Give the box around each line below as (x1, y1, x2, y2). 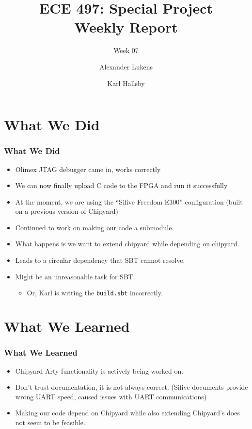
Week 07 (113, 45, 139, 55)
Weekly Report (74, 17, 178, 37)
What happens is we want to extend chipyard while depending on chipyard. (15, 239, 239, 249)
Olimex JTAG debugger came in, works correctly (15, 164, 161, 174)
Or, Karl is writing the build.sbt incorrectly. (27, 288, 163, 298)
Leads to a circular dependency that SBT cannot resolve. (15, 255, 185, 265)
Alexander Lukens (99, 61, 153, 71)
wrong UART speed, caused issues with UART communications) (15, 391, 207, 401)
